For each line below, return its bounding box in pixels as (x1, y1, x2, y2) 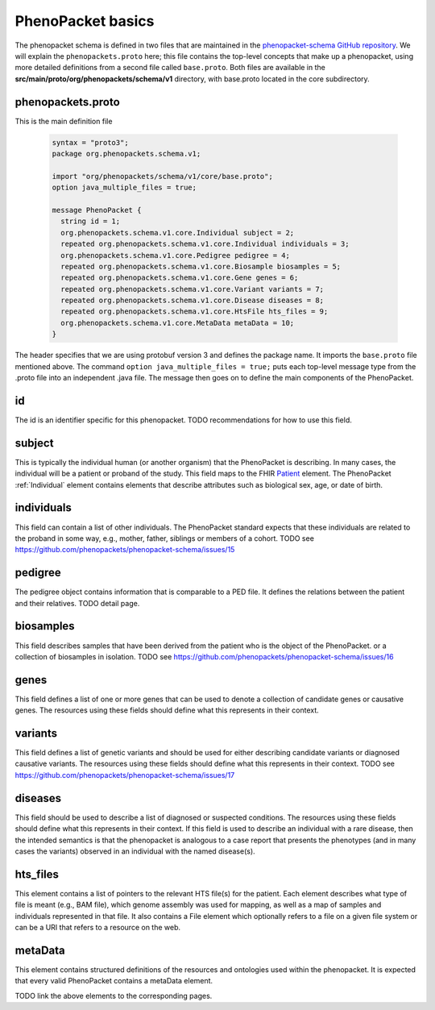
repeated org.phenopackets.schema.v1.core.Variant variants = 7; (60, 285, 325, 293)
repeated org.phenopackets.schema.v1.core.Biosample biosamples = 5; (60, 262, 342, 271)
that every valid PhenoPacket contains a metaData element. (14, 976, 213, 986)
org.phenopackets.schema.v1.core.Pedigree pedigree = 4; (60, 251, 290, 260)
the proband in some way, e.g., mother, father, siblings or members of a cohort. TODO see (14, 533, 314, 543)
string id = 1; (60, 217, 121, 226)
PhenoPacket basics (14, 12, 155, 30)
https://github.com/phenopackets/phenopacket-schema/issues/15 (14, 545, 235, 555)
